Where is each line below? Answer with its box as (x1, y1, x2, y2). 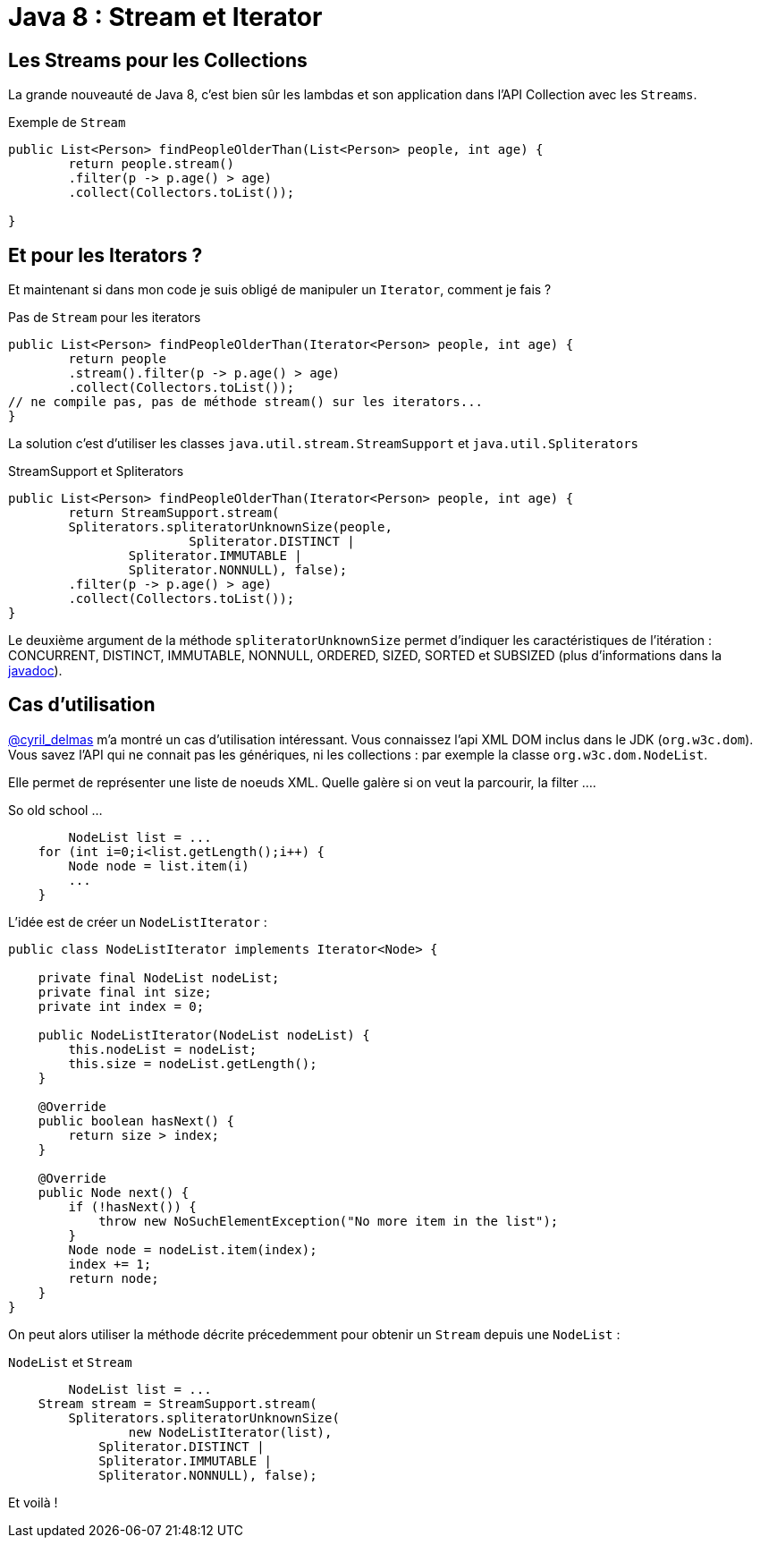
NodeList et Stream (8, 1354, 132, 1370)
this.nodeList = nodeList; (68, 1041, 258, 1057)
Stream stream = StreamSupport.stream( (38, 1396, 317, 1411)
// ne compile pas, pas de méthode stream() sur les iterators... (8, 395, 484, 410)
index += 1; (68, 1256, 152, 1271)
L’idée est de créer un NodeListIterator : (8, 913, 267, 930)
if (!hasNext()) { (68, 1199, 197, 1214)
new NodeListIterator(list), (128, 1424, 333, 1439)
